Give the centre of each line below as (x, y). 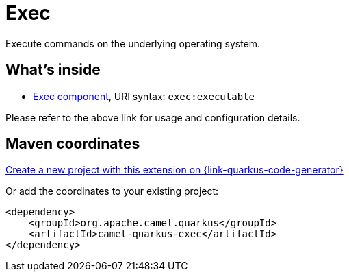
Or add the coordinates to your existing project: (112, 191)
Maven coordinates (73, 144)
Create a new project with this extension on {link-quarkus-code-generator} (174, 170)
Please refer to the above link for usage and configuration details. (153, 117)
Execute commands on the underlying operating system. (133, 43)
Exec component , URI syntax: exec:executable (144, 96)
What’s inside (53, 70)
